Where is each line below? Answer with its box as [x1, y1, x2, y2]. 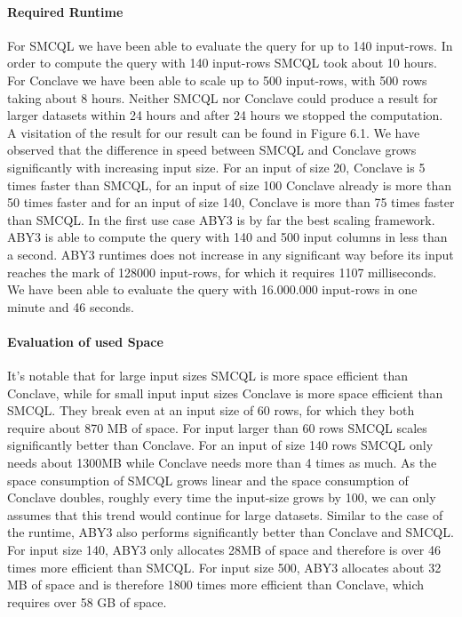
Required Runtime [7, 2, 123, 20]
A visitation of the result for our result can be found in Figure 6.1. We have [7, 123, 420, 141]
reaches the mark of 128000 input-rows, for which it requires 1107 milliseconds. [7, 262, 437, 281]
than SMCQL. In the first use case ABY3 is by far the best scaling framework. [7, 210, 435, 228]
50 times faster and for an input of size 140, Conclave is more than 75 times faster [7, 193, 455, 212]
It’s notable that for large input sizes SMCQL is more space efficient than [7, 366, 408, 385]
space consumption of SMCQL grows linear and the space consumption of [7, 470, 409, 489]
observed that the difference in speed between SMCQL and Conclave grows [7, 140, 417, 159]
